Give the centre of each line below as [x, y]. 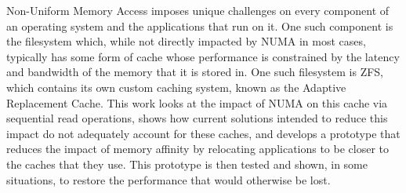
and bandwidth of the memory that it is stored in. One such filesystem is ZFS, [195, 72]
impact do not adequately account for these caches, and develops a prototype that [203, 133]
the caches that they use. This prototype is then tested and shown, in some [187, 164]
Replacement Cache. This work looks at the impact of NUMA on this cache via [197, 102]
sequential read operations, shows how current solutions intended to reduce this [197, 118]
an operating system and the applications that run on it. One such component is [200, 25]
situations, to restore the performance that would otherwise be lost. [169, 179]
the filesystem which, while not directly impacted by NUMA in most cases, [186, 41]
